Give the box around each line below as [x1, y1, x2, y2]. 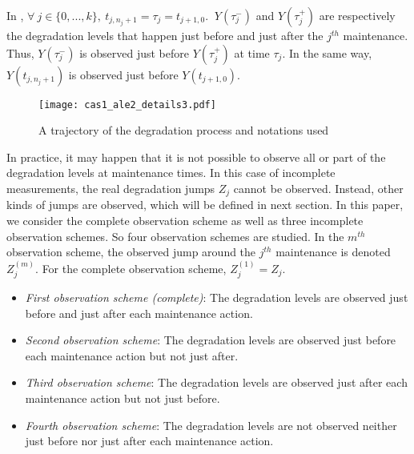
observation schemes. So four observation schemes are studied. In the [6, 227, 344, 244]
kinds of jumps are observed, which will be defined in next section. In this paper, [6, 196, 404, 213]
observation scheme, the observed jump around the [6, 243, 256, 260]
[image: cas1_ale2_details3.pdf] [38, 98, 216, 110]
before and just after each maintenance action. [25, 304, 253, 321]
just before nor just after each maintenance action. [25, 432, 274, 449]
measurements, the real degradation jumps [6, 180, 215, 197]
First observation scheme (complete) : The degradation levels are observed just [25, 289, 408, 306]
